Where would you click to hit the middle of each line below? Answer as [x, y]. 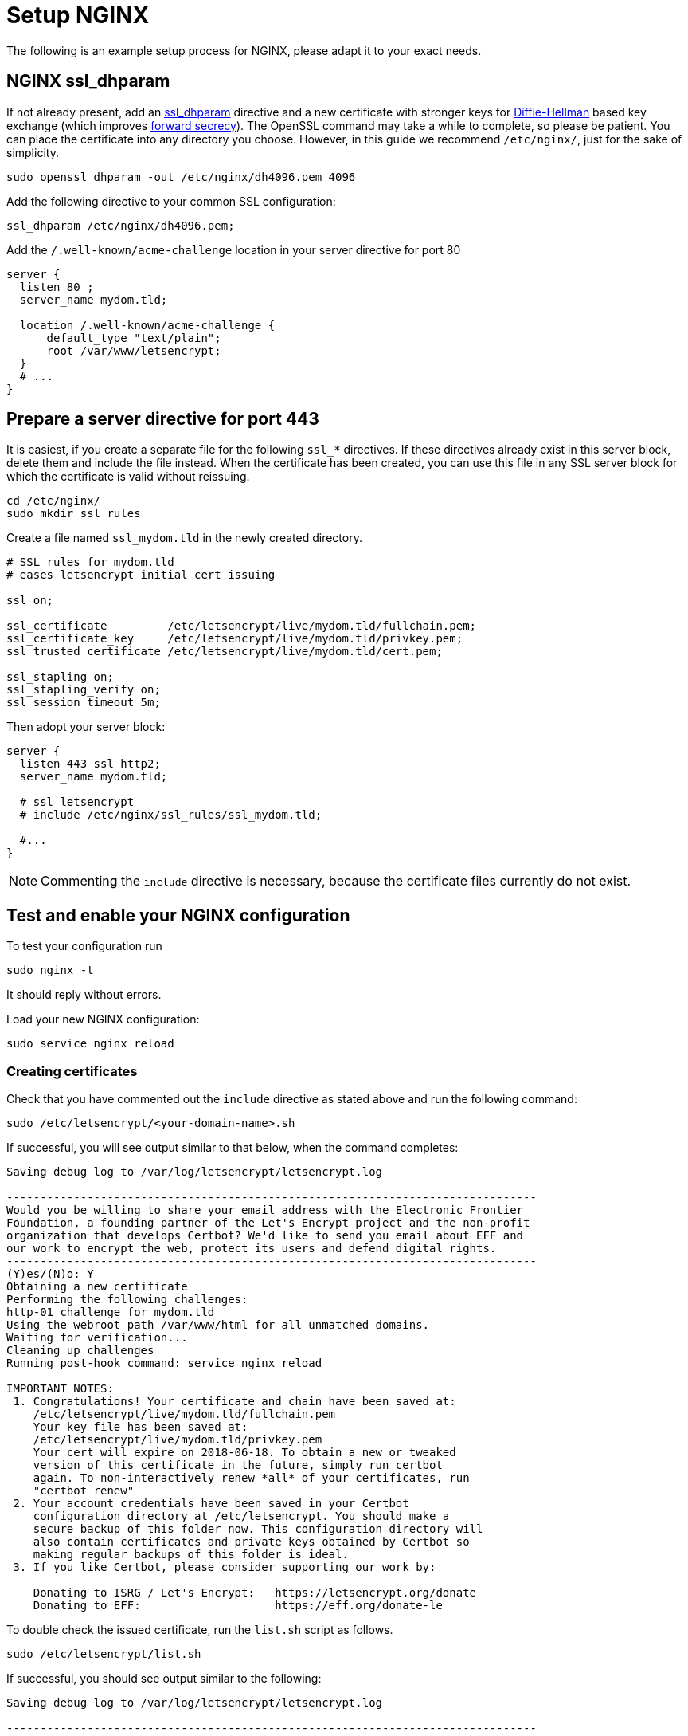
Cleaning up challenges [80, 1351]
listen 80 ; [57, 287]
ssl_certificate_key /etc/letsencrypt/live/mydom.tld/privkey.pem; [235, 639]
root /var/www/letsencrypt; [134, 350]
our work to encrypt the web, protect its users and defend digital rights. [252, 1249]
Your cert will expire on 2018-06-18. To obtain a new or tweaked [244, 1453]
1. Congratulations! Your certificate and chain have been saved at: [235, 1402]
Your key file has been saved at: [141, 1427]
